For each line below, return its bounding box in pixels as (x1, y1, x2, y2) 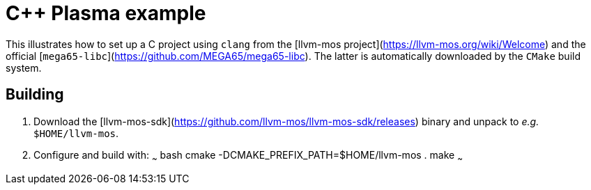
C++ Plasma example (6, 1, 206, 25)
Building (6, 86, 64, 104)
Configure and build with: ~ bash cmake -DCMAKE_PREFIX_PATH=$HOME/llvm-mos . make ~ (33, 148, 463, 164)
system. (6, 61, 42, 74)
